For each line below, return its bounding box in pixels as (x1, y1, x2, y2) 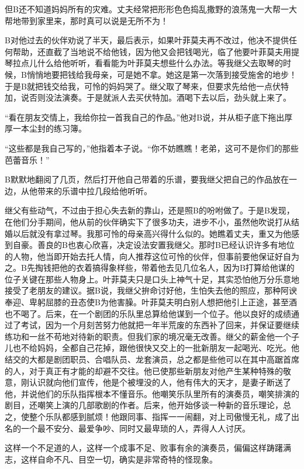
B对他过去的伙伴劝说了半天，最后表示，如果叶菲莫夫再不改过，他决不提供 (5, 34, 289, 46)
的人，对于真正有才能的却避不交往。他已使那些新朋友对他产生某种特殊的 (5, 364, 283, 377)
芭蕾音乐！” (5, 153, 50, 165)
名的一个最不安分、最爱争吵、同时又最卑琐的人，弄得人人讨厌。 (5, 422, 250, 434)
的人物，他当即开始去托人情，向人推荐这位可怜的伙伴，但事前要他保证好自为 (5, 250, 299, 262)
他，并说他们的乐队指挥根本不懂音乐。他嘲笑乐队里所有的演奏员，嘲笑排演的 (5, 387, 299, 399)
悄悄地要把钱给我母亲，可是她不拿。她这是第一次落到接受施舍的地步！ (26, 68, 297, 80)
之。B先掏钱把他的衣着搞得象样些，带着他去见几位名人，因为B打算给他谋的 (5, 261, 295, 274)
